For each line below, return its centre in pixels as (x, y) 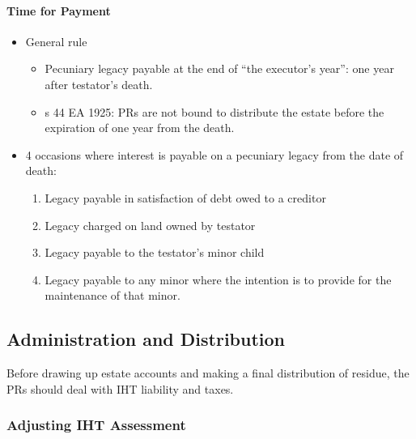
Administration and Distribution (146, 339)
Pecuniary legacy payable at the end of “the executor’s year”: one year (219, 68)
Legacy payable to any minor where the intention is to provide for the (218, 279)
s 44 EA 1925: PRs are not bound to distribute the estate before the (214, 111)
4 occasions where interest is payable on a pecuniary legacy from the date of (214, 154)
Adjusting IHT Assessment (96, 425)
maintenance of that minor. (112, 295)
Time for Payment (59, 10)
